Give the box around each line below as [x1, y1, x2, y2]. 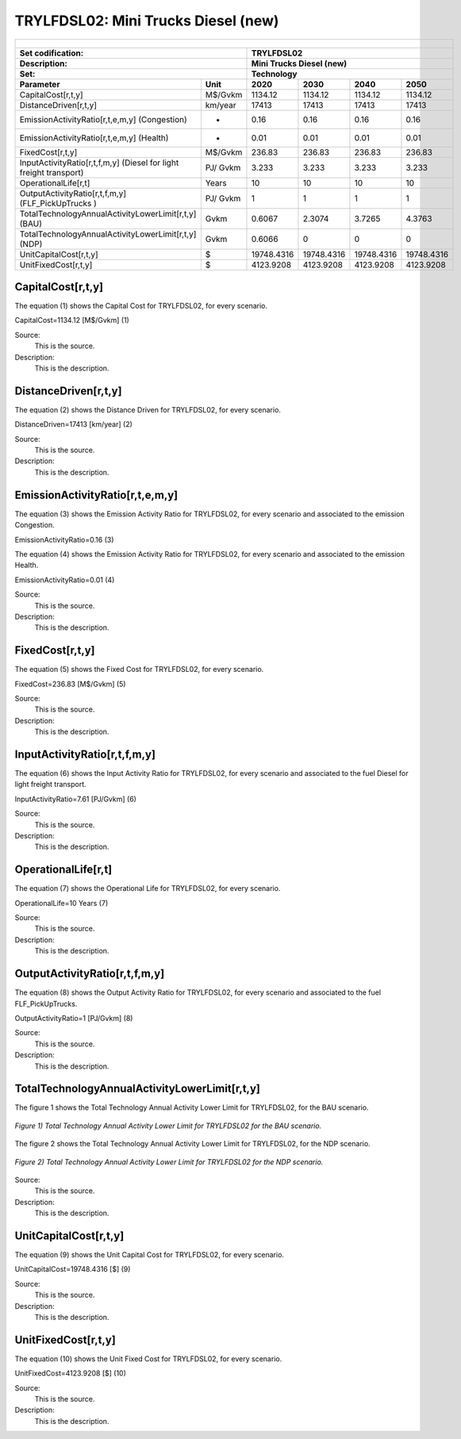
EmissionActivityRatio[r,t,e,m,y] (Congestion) [19, 113, 188, 125]
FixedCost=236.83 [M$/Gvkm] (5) [14, 679, 126, 689]
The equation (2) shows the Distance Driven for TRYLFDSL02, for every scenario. [14, 405, 282, 414]
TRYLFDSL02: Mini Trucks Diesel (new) [14, 12, 279, 29]
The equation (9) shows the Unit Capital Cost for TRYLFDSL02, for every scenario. [14, 1250, 285, 1260]
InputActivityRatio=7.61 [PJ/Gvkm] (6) [14, 794, 136, 804]
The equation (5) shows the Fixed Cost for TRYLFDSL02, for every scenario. [14, 665, 264, 674]
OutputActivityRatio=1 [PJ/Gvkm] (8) [14, 1013, 133, 1023]
